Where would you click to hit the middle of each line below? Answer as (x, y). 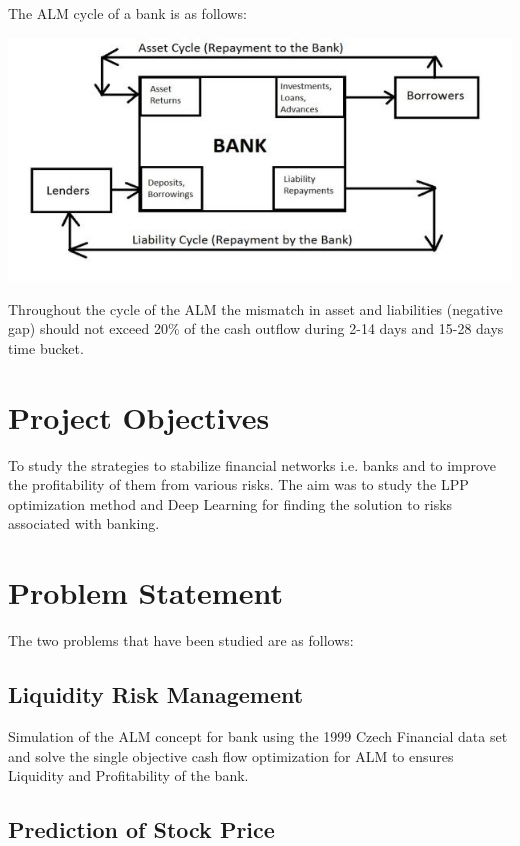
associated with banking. (84, 523)
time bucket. (46, 347)
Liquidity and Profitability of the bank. (128, 775)
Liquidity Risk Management (156, 694)
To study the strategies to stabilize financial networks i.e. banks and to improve (252, 464)
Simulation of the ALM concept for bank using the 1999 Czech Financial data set (258, 735)
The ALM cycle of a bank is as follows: (127, 13)
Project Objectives (139, 416)
